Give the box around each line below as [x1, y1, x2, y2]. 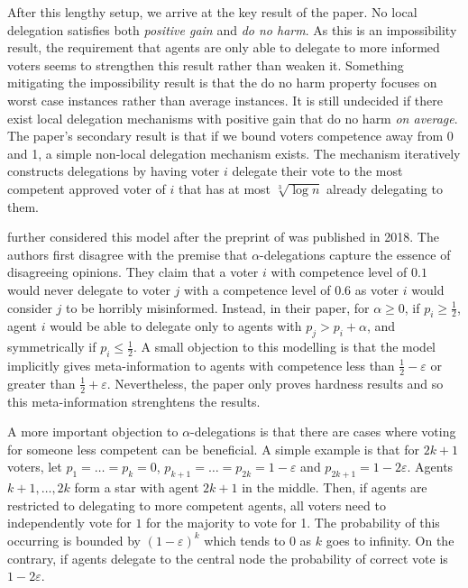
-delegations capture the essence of [260, 244, 451, 263]
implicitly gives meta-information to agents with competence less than [7, 355, 395, 374]
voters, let [7, 457, 62, 476]
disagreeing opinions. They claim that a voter [7, 262, 259, 281]
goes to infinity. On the [326, 530, 454, 549]
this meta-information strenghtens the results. [7, 391, 261, 410]
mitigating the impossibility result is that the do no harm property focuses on [7, 73, 437, 92]
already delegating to [326, 179, 443, 198]
